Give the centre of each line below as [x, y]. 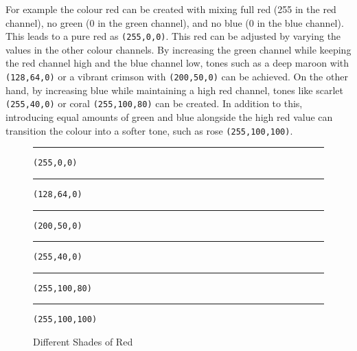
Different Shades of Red [83, 342]
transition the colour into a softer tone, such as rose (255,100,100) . [149, 130]
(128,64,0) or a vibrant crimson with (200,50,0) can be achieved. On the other [177, 77]
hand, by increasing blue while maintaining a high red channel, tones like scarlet [174, 90]
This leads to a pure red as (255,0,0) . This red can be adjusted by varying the [173, 36]
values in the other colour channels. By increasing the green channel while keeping [178, 49]
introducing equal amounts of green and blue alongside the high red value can [169, 116]
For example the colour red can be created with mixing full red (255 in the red [171, 9]
